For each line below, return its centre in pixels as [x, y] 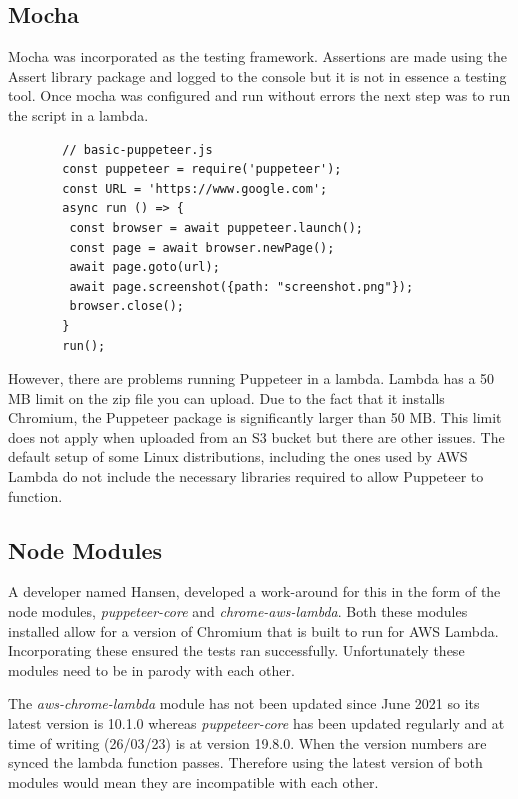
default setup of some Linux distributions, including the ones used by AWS [238, 456]
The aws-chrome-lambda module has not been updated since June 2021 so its [244, 703]
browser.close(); [127, 306]
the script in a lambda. [78, 114]
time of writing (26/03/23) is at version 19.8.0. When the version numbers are [247, 742]
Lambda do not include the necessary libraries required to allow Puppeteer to [246, 476]
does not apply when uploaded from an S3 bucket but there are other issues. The [256, 436]
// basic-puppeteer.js [137, 149]
